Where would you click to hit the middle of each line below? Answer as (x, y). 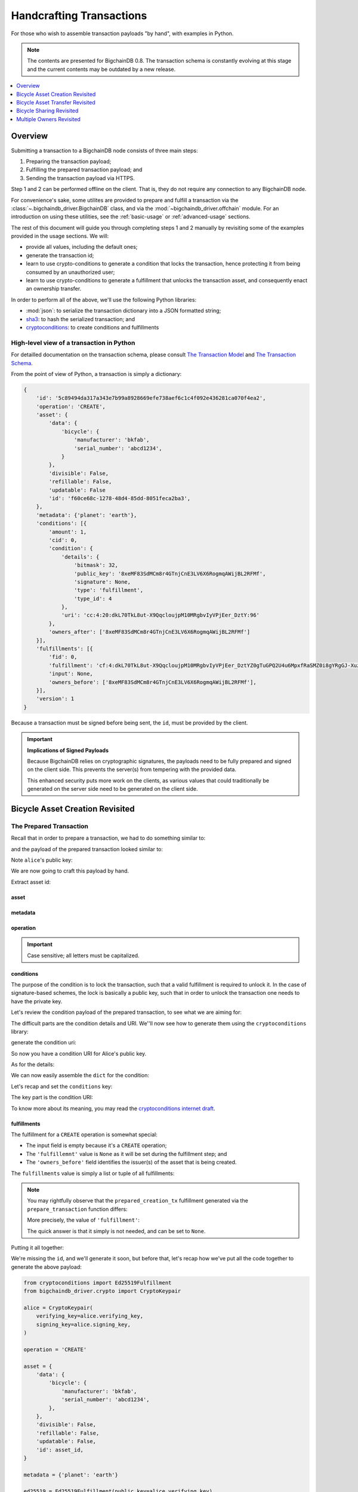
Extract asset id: (31, 882)
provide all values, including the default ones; (82, 247)
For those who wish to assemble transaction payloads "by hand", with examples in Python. (122, 33)
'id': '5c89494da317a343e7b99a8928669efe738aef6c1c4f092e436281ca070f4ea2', (151, 398)
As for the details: (33, 1065)
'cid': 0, (63, 540)
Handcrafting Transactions (79, 16)
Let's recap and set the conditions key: (62, 1086)
